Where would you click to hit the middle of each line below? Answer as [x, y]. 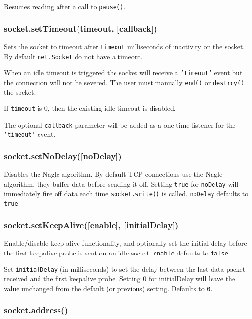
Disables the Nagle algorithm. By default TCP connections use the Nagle [113, 174]
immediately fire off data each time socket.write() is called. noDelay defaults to [126, 193]
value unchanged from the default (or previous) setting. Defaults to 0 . [108, 288]
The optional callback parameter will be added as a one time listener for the [120, 124]
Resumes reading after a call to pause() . [65, 6]
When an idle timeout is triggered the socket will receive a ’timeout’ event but [123, 73]
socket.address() [36, 310]
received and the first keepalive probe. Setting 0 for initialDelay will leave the [120, 278]
